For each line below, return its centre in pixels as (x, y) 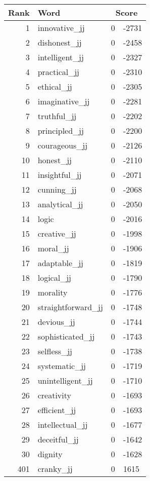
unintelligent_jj (65, 380)
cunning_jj (57, 189)
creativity (54, 395)
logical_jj (54, 277)
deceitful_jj (58, 439)
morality (53, 292)
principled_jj (61, 131)
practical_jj (58, 72)
